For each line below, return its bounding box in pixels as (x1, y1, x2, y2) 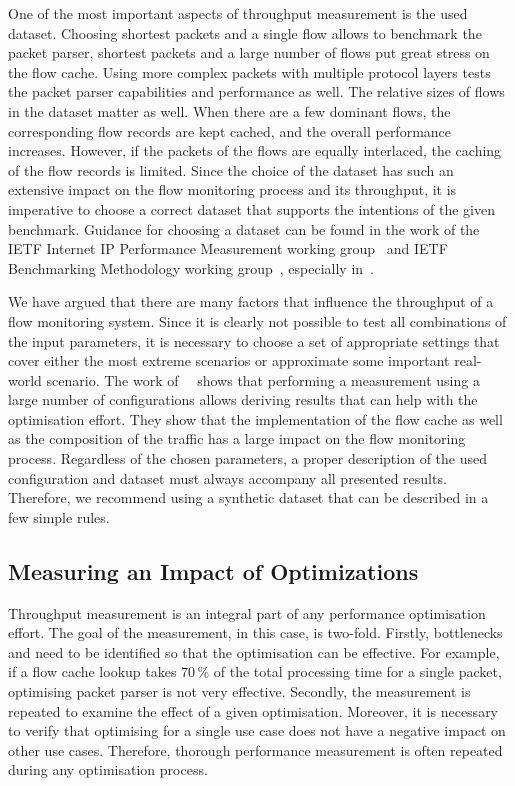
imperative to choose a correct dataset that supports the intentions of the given (8, 198, 496, 219)
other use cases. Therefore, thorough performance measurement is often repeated (8, 739, 503, 760)
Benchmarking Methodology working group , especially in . (8, 257, 375, 278)
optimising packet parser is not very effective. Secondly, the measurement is (8, 681, 471, 702)
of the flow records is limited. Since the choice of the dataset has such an (8, 159, 454, 180)
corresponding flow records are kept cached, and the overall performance (8, 120, 452, 141)
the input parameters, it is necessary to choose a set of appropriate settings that (8, 330, 500, 351)
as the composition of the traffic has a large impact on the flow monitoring (8, 428, 466, 449)
